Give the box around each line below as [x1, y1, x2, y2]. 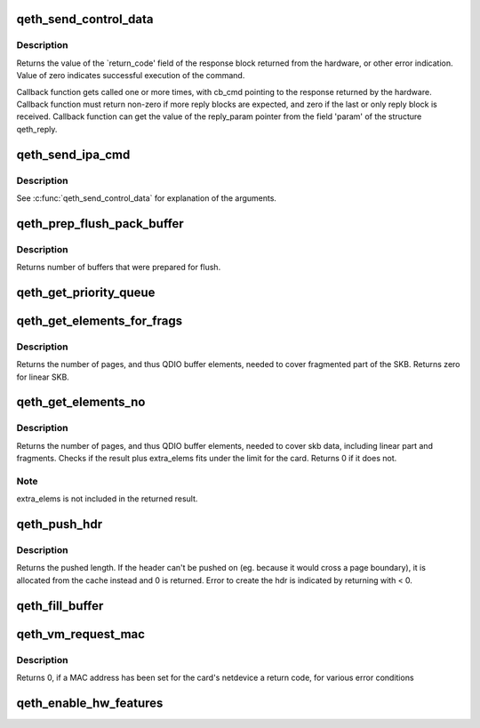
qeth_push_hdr [16, 516, 102, 532]
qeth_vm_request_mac [16, 627, 146, 642]
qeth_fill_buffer [16, 598, 104, 613]
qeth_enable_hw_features [16, 695, 164, 710]
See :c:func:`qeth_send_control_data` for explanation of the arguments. [16, 192, 277, 204]
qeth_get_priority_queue [16, 284, 156, 300]
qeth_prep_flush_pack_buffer [16, 216, 184, 231]
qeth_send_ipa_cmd [16, 147, 131, 162]
